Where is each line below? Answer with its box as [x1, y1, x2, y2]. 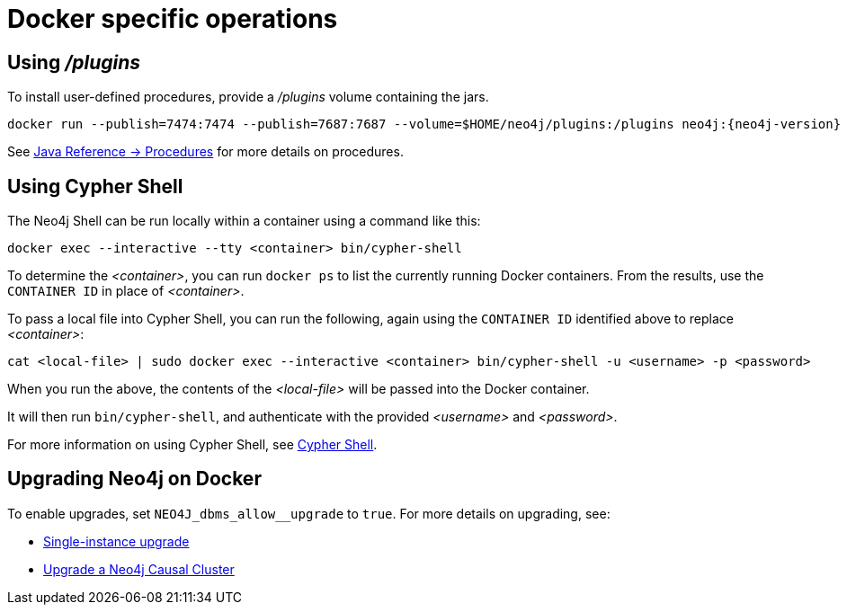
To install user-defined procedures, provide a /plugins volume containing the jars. [7, 89, 489, 105]
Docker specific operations [7, 4, 338, 34]
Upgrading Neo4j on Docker [7, 467, 262, 491]
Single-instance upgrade [43, 533, 190, 549]
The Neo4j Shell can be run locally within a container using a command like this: [7, 213, 481, 229]
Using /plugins [7, 50, 141, 74]
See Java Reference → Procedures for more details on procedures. [7, 144, 404, 160]
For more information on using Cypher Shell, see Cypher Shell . [7, 437, 378, 453]
